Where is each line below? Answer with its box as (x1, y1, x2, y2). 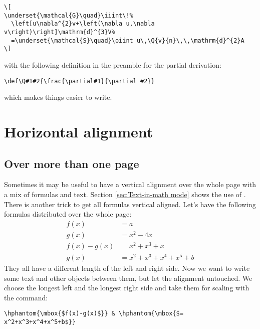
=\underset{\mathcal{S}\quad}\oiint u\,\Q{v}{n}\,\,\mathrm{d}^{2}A (11, 37, 244, 44)
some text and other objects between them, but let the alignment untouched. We (4, 272, 252, 283)
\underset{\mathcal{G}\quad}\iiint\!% (4, 12, 133, 19)
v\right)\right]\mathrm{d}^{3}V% (4, 28, 115, 36)
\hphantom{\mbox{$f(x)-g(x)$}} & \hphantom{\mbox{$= (4, 310, 183, 317)
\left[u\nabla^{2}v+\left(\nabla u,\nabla (11, 20, 155, 28)
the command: (4, 292, 48, 302)
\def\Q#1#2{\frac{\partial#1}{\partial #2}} (4, 77, 155, 85)
